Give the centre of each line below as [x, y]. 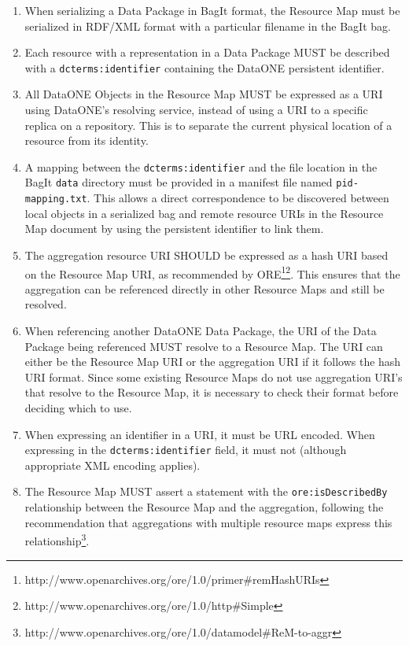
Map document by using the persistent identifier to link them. [174, 229]
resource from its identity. [87, 140]
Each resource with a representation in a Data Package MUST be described [207, 52]
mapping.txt [56, 199]
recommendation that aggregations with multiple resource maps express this [208, 522]
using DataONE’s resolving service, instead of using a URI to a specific [196, 110]
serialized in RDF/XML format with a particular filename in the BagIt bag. [208, 26]
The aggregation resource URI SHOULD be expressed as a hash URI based [206, 255]
